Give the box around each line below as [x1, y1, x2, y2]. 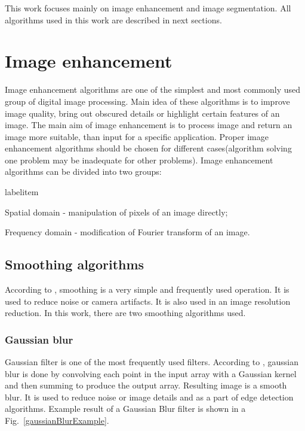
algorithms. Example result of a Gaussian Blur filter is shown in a [5, 402, 246, 415]
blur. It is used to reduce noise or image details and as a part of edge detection [5, 390, 294, 403]
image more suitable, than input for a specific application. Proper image [5, 130, 269, 142]
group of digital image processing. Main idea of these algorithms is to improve [5, 95, 290, 107]
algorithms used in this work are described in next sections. [5, 13, 222, 26]
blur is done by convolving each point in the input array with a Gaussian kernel [5, 367, 297, 380]
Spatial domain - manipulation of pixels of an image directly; [5, 205, 228, 218]
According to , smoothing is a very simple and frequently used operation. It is [5, 283, 289, 296]
